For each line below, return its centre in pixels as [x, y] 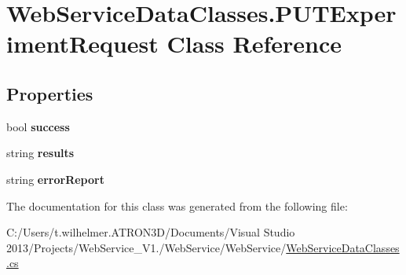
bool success [38, 126]
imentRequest [82, 44]
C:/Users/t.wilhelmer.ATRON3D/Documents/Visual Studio [151, 232]
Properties [50, 93]
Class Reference [254, 44]
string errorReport [55, 179]
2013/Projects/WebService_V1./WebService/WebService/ [146, 247]
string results [40, 153]
